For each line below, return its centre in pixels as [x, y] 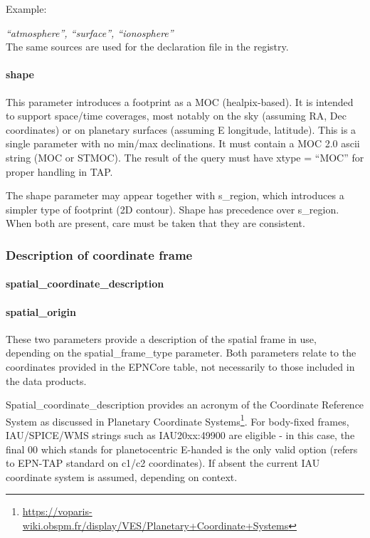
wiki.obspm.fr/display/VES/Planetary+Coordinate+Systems [155, 525]
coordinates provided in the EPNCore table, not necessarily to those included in [180, 366]
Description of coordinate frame [99, 254]
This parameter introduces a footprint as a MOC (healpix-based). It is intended [180, 101]
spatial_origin [41, 311]
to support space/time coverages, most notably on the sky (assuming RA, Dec [176, 116]
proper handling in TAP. [59, 171]
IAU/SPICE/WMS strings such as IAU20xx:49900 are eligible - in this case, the [180, 434]
